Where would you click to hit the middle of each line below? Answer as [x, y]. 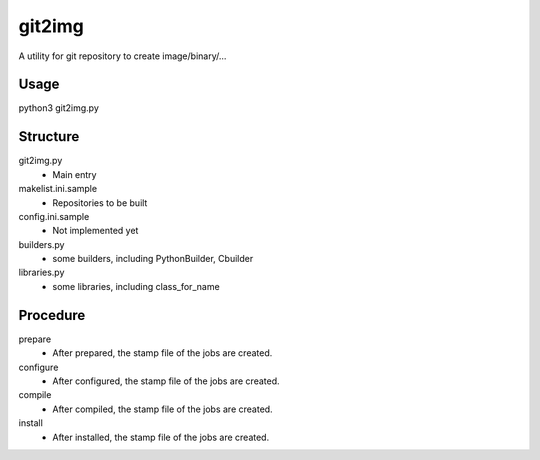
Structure [49, 136]
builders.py [41, 244]
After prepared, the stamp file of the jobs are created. [162, 353]
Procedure [52, 315]
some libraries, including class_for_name [136, 286]
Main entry [74, 174]
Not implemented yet [95, 231]
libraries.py [41, 272]
